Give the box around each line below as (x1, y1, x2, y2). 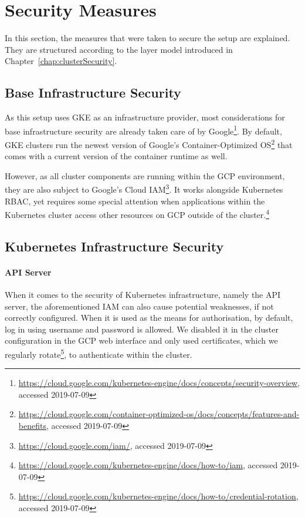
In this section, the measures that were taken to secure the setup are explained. (5, 32, 290, 44)
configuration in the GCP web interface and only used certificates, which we (5, 334, 278, 347)
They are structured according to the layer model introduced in (5, 43, 233, 55)
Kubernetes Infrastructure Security (5, 237, 224, 255)
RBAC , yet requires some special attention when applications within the (5, 194, 265, 207)
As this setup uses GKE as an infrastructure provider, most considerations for (5, 111, 285, 123)
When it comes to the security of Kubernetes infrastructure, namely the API (5, 288, 281, 301)
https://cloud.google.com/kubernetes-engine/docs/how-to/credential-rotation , (18, 490, 299, 502)
